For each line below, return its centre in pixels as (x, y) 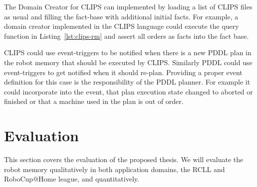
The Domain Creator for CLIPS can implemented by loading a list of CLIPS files (128, 6)
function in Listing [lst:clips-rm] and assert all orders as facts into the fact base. (127, 36)
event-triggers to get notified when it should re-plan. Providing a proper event (123, 72)
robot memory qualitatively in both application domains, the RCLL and (115, 169)
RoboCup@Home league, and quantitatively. (72, 179)
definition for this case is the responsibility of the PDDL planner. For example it (127, 82)
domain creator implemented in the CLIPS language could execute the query (122, 26)
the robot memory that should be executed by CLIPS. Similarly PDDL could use (128, 62)
